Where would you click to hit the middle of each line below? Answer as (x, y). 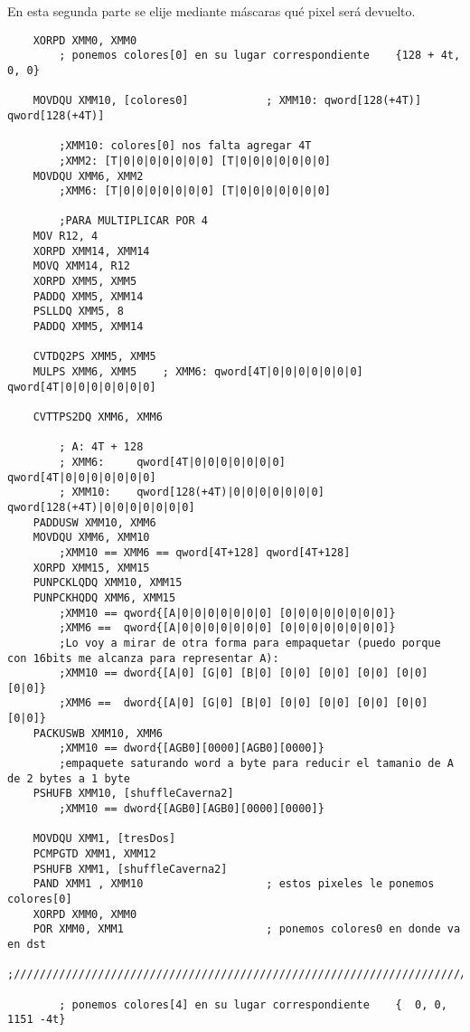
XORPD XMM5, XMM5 (85, 282)
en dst (27, 944)
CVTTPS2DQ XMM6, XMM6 (98, 417)
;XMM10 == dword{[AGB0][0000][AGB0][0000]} (192, 748)
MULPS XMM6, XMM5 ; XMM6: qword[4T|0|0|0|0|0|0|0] (198, 372)
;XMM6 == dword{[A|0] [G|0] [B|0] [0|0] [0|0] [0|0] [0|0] (244, 703)
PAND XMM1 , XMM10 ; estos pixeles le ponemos (234, 884)
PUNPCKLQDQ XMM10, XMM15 (108, 583)
